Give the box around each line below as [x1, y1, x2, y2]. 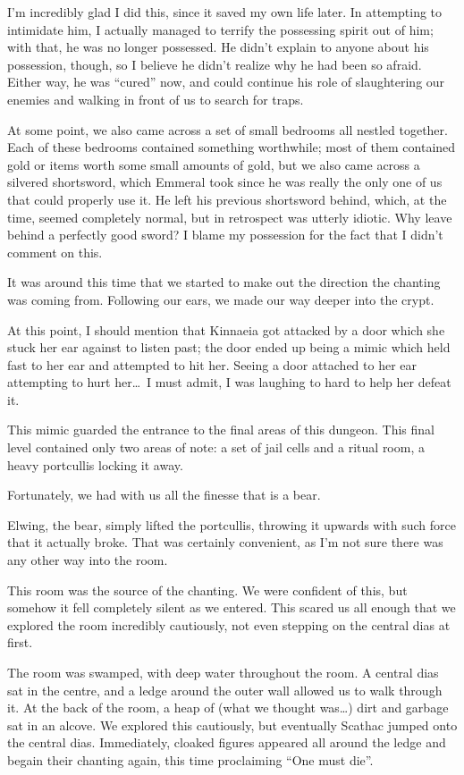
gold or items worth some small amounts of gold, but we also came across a [7, 155, 420, 173]
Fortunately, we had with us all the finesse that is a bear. [7, 485, 321, 504]
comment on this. [7, 242, 103, 261]
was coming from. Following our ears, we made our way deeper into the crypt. [7, 290, 434, 308]
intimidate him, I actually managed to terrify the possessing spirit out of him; [7, 20, 434, 38]
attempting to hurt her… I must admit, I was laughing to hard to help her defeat [7, 373, 451, 392]
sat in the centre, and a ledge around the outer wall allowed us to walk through [7, 680, 443, 699]
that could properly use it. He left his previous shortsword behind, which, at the [7, 190, 447, 208]
